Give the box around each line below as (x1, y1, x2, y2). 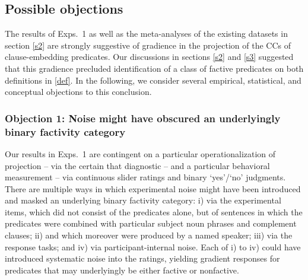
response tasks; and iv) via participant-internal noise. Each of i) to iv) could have (5, 240, 301, 253)
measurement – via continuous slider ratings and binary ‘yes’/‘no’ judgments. (5, 171, 286, 183)
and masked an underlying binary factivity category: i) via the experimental (5, 194, 281, 206)
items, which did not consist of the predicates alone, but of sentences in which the (5, 205, 303, 218)
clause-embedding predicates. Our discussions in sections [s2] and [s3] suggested (5, 50, 294, 63)
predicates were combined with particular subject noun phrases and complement (5, 217, 297, 230)
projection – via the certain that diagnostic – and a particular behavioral (5, 159, 270, 171)
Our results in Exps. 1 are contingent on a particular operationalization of (5, 147, 276, 160)
